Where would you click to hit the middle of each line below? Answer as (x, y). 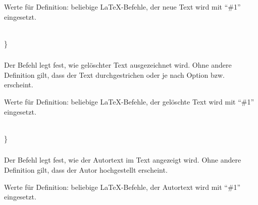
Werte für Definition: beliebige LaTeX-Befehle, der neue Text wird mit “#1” (122, 7)
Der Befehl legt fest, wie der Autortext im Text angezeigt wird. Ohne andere (123, 160)
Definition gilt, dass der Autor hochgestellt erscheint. (86, 169)
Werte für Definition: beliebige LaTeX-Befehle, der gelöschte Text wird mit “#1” (129, 102)
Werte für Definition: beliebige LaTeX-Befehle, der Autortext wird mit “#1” (122, 187)
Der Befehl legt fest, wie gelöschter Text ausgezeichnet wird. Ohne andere (118, 65)
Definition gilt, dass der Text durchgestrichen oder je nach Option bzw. (114, 74)
